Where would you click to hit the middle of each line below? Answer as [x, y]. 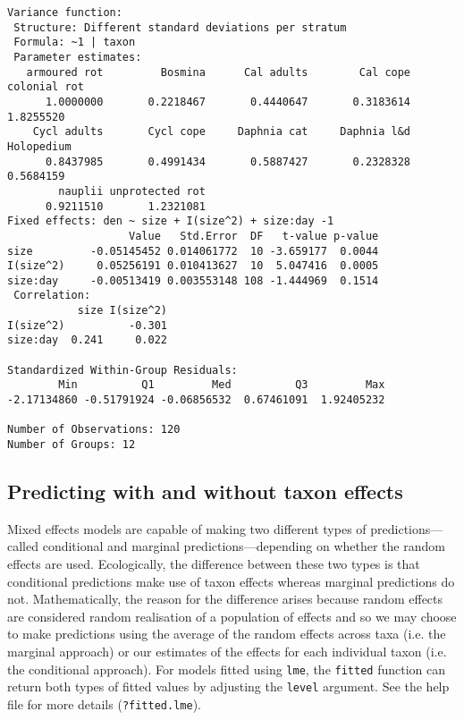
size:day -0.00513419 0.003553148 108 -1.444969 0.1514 [193, 280]
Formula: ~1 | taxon [75, 42]
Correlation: [52, 296]
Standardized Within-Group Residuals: [122, 370]
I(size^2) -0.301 [87, 325]
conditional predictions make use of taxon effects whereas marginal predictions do [231, 581]
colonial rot [46, 87]
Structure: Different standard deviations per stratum [180, 27]
